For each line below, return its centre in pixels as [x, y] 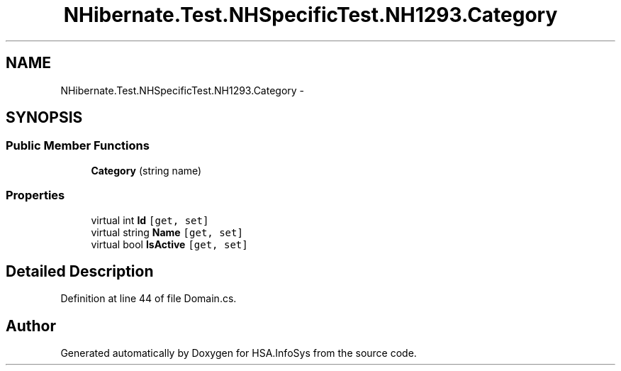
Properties [35, 195]
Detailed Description [80, 271]
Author [31, 326]
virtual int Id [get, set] [150, 220]
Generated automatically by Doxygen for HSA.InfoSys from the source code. [239, 353]
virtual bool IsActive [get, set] [169, 244]
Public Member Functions [78, 146]
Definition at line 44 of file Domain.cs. [149, 299]
